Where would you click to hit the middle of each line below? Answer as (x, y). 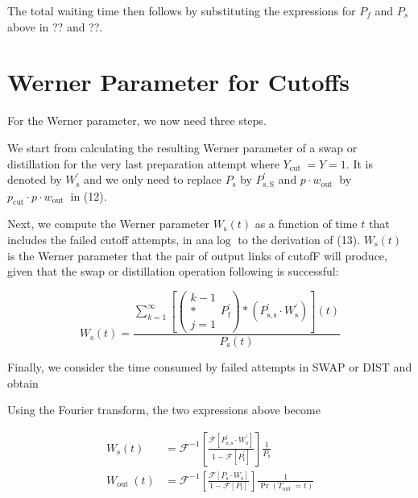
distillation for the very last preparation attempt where (143, 163)
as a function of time (306, 224)
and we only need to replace (153, 179)
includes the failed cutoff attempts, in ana (111, 239)
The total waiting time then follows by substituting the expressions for (182, 10)
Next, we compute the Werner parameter (108, 224)
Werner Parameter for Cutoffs (179, 82)
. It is (359, 163)
